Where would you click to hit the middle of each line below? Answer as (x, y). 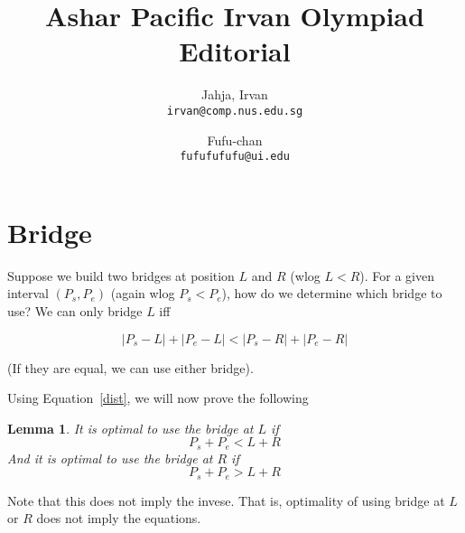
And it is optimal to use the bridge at (110, 458)
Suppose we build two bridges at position (121, 275)
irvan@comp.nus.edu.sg (235, 111)
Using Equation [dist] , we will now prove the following (158, 398)
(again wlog (143, 293)
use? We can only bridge (75, 310)
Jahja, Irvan (235, 94)
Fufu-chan (235, 140)
